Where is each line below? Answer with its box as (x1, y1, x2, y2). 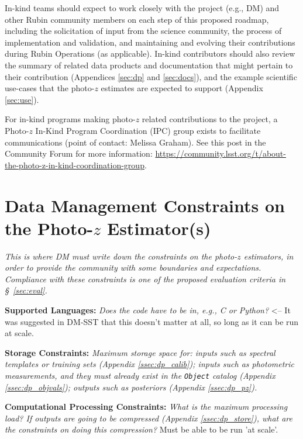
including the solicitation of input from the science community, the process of (5, 25, 282, 37)
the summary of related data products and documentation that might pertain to (5, 58, 293, 71)
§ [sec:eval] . (5, 284, 47, 296)
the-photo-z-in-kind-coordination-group (5, 158, 144, 171)
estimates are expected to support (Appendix (101, 82, 263, 94)
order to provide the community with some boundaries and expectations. (5, 261, 261, 274)
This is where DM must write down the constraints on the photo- (5, 250, 237, 262)
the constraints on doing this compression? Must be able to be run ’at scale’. (5, 423, 278, 435)
